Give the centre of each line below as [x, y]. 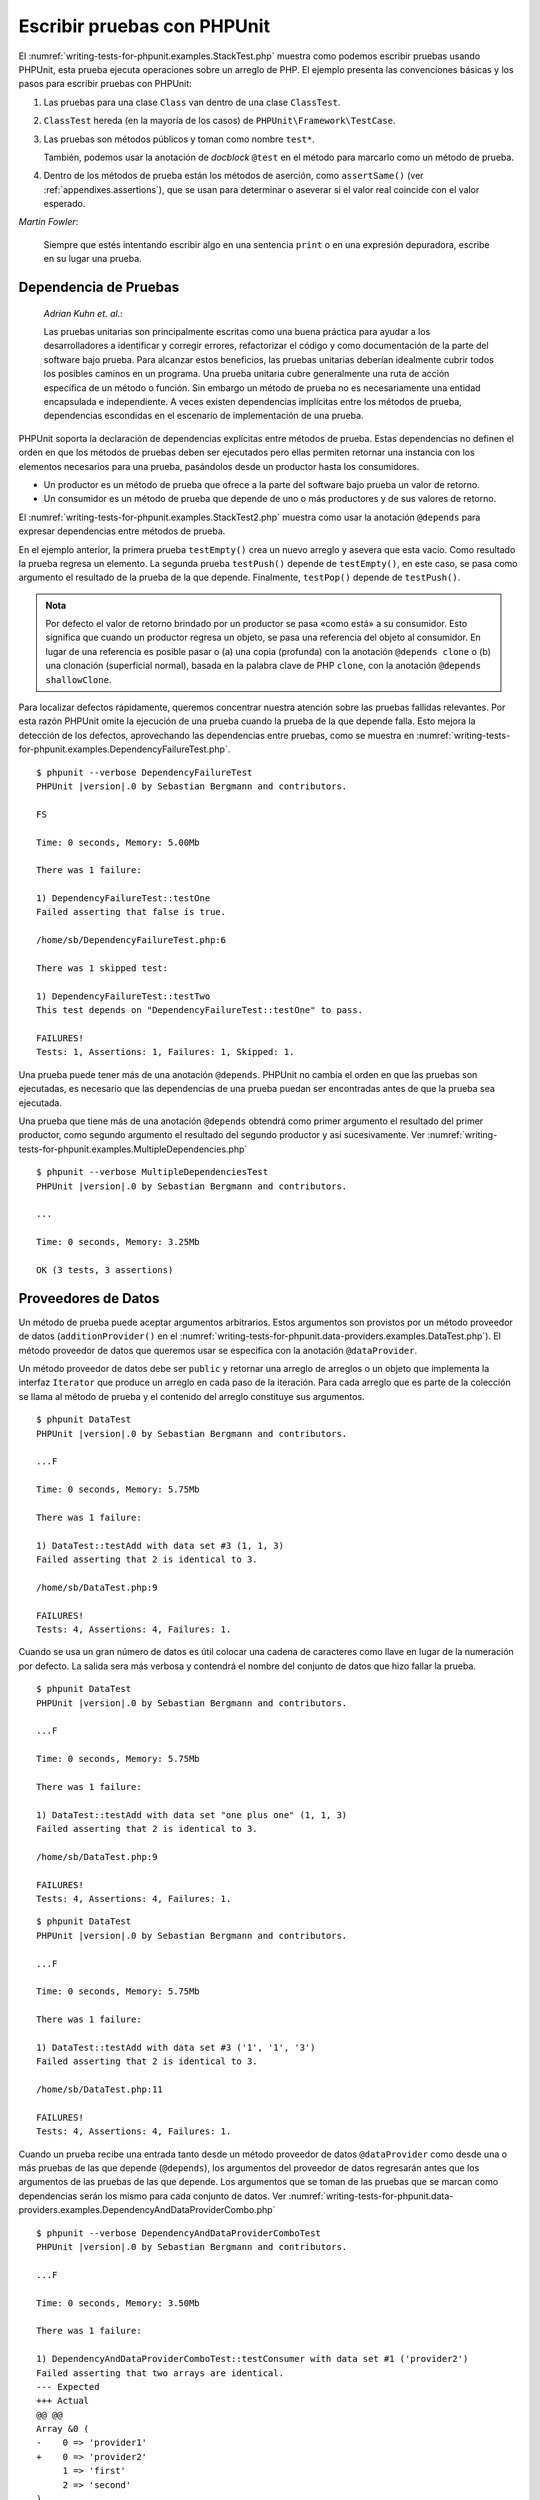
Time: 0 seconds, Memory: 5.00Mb [118, 842]
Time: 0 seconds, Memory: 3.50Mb [118, 2303]
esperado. [64, 204]
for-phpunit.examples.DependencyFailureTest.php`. [124, 749]
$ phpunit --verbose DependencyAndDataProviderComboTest [179, 2233]
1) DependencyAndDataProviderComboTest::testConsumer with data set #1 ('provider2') [252, 2359]
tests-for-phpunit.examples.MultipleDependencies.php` [133, 1149]
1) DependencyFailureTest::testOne [123, 898]
